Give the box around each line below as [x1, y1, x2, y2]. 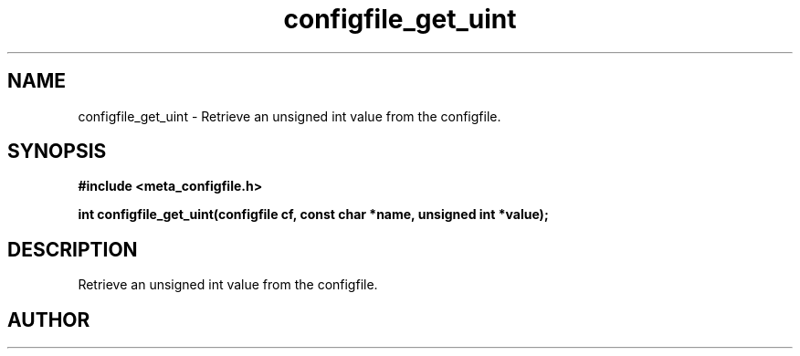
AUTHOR [7, 308, 90, 331]
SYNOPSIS [7, 140, 107, 163]
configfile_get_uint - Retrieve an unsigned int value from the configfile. [78, 108, 501, 124]
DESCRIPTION [7, 237, 138, 261]
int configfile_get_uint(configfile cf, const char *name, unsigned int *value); [78, 206, 549, 223]
